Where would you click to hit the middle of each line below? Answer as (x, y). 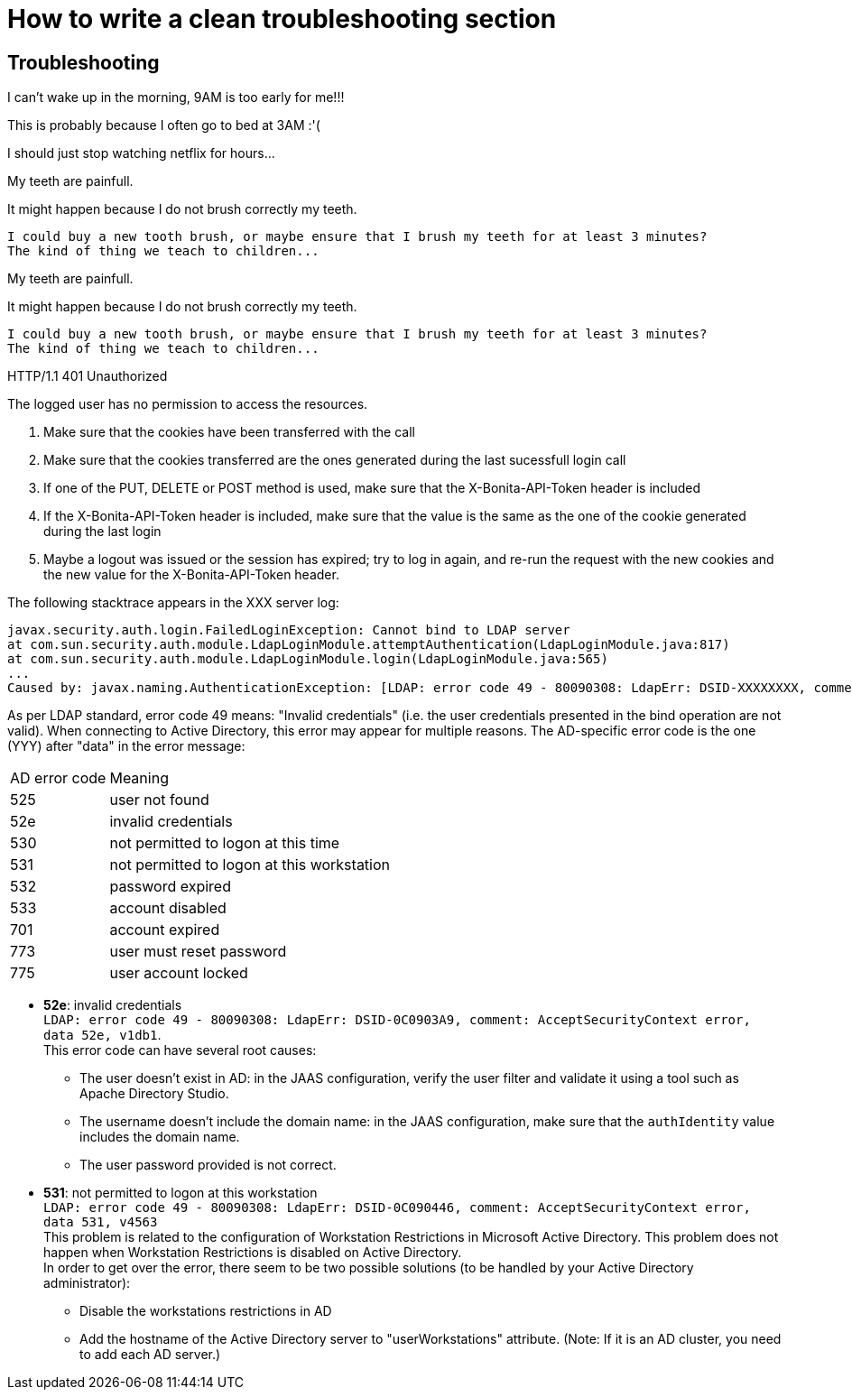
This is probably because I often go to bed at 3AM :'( (164, 125)
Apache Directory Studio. (154, 1094)
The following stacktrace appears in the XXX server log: (173, 603)
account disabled (168, 908)
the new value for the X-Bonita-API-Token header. (191, 575)
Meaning (139, 778)
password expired (170, 887)
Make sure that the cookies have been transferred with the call (229, 432)
